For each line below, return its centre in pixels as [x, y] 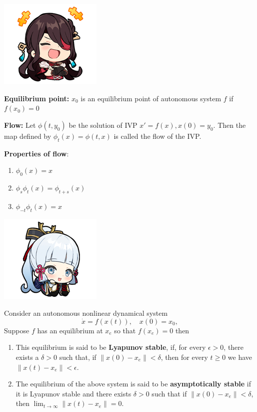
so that [125, 330]
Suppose [17, 330]
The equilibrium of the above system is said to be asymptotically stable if [133, 384]
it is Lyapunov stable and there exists [73, 393]
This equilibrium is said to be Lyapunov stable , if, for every [111, 347]
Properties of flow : [36, 153]
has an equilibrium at [70, 330]
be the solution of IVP [103, 125]
